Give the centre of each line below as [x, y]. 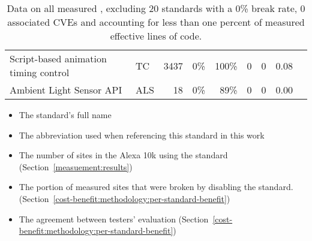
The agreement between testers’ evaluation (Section [114, 219]
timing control [40, 72]
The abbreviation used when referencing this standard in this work [142, 135]
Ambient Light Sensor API [66, 90]
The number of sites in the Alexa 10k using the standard [123, 155]
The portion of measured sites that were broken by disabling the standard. [156, 187]
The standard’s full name [65, 115]
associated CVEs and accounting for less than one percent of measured [156, 22]
